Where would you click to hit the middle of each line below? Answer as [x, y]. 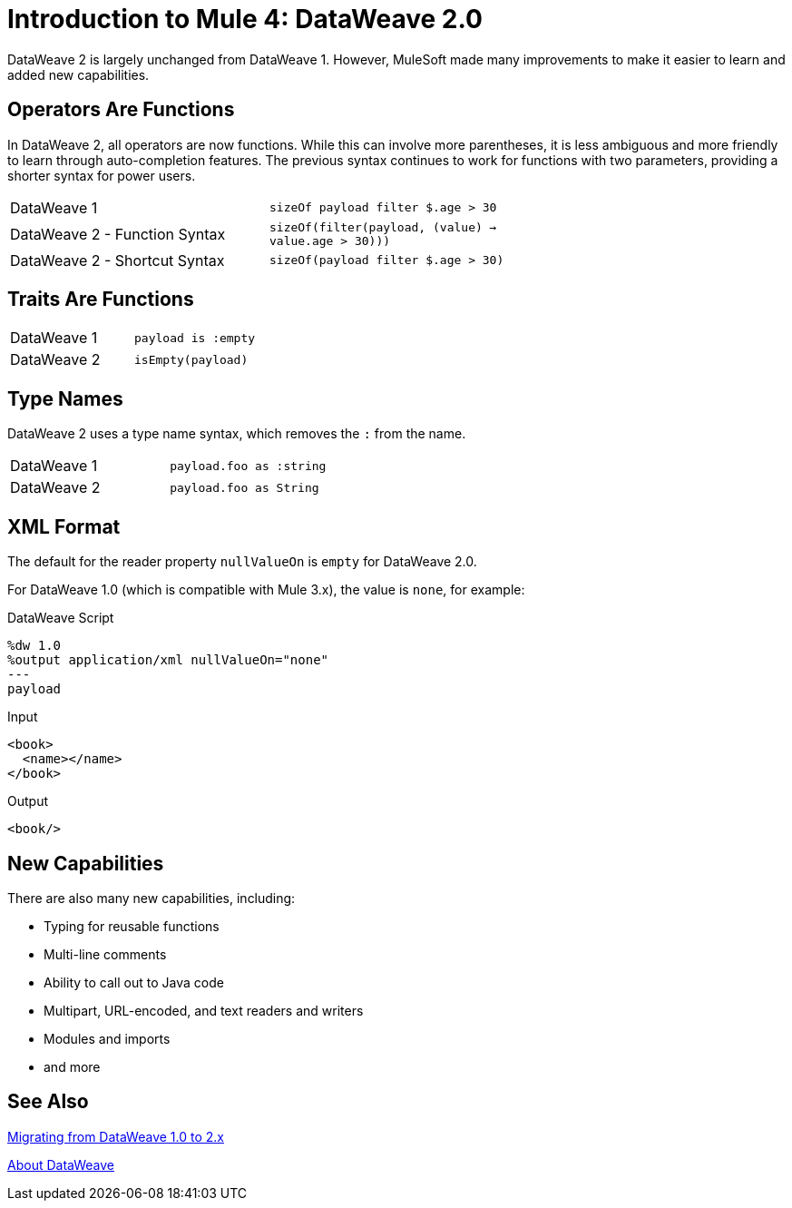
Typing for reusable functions [132, 926]
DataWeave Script [61, 618]
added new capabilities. [78, 74]
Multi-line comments [105, 954]
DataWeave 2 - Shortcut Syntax [117, 260]
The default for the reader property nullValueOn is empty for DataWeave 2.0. [242, 562]
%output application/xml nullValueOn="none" [168, 660]
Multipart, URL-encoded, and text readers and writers [204, 1010]
